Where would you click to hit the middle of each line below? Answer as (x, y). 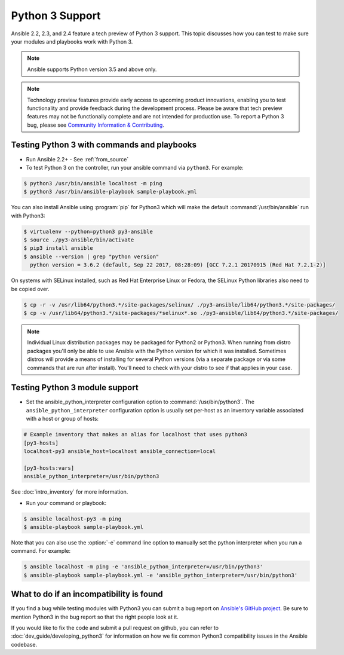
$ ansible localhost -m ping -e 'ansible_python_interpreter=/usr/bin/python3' (143, 567)
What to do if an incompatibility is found (87, 594)
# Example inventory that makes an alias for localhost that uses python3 (136, 434)
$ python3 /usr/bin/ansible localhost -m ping (93, 183)
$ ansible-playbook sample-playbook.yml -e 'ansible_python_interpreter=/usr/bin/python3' (161, 575)
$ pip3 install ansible (59, 248)
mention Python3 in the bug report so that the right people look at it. (95, 617)
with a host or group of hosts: (62, 419)
